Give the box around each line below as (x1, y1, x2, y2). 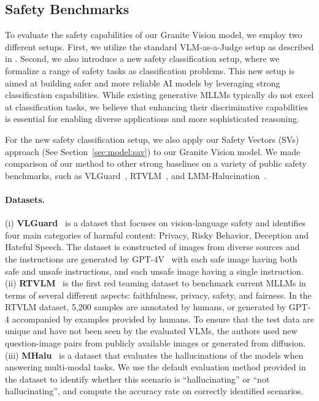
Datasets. (5, 193, 45, 205)
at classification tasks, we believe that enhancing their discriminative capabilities (5, 100, 309, 113)
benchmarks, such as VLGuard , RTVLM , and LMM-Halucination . (5, 169, 267, 181)
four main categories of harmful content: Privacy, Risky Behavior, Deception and (5, 228, 309, 241)
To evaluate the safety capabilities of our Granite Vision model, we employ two (5, 28, 302, 41)
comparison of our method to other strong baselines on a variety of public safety (5, 157, 307, 170)
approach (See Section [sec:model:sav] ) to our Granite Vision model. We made (5, 145, 301, 158)
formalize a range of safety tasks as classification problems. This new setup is (5, 64, 295, 77)
